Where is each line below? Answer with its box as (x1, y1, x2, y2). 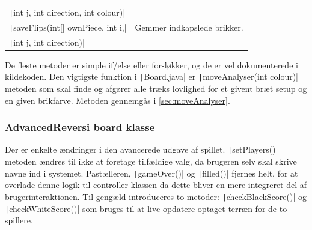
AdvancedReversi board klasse (5, 120, 155, 135)
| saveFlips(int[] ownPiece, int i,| (9, 20, 127, 33)
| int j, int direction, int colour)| (9, 5, 126, 18)
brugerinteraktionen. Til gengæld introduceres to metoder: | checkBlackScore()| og (5, 190, 307, 202)
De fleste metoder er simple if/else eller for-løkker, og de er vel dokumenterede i (5, 58, 298, 71)
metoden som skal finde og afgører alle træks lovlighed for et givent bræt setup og (5, 82, 307, 94)
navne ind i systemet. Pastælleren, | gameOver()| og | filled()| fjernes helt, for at (5, 166, 298, 179)
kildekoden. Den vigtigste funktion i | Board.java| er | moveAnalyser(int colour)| (5, 70, 298, 83)
